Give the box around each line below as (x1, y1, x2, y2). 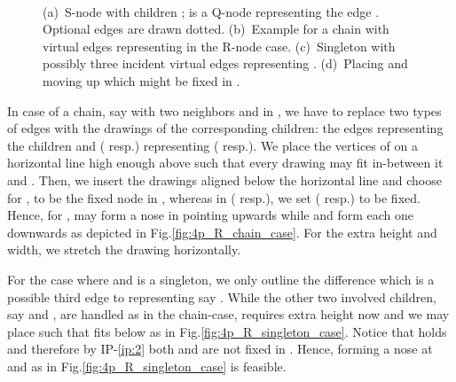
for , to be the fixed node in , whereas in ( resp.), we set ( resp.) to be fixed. (7, 188, 421, 207)
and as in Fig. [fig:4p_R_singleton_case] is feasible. (7, 356, 287, 375)
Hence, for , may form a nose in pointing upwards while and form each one (7, 206, 414, 224)
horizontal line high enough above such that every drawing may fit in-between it (7, 153, 444, 172)
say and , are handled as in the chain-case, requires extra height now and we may (7, 305, 450, 324)
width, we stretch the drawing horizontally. (7, 240, 241, 259)
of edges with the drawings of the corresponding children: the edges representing (7, 119, 444, 137)
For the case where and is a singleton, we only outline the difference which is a (7, 269, 435, 288)
